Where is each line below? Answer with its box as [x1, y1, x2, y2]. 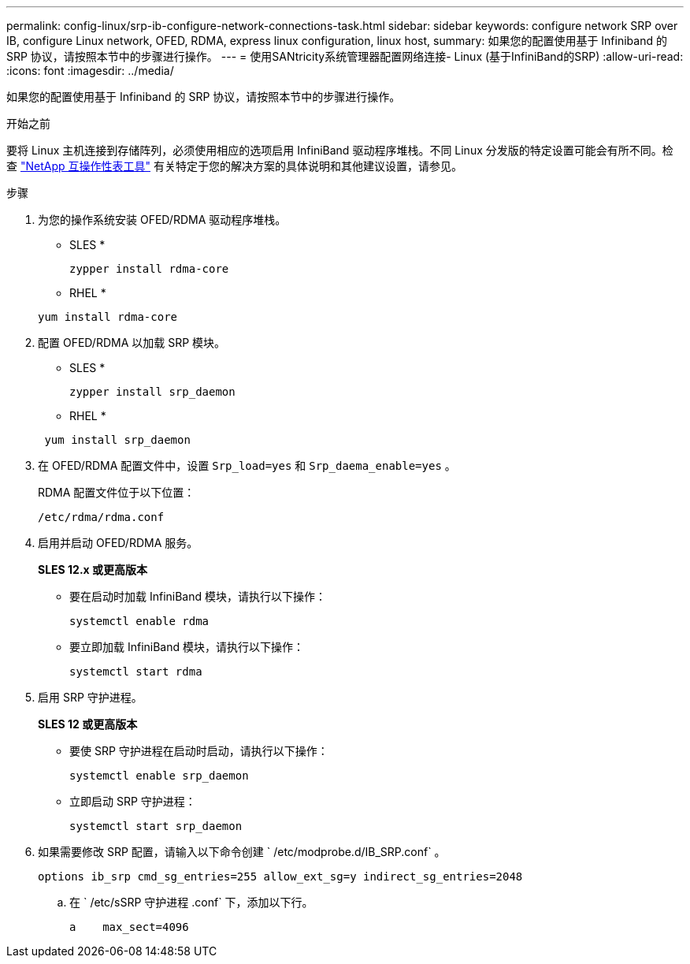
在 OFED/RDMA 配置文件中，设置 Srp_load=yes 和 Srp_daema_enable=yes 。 [38, 459, 456, 472]
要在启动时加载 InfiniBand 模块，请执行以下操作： [69, 590, 327, 603]
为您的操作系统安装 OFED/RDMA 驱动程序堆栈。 [38, 213, 287, 226]
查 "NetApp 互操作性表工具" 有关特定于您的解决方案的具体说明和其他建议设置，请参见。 [6, 159, 462, 173]
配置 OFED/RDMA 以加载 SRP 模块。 [38, 336, 226, 349]
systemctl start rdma [69, 665, 202, 678]
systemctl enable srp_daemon [69, 769, 249, 782]
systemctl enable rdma [69, 615, 210, 627]
